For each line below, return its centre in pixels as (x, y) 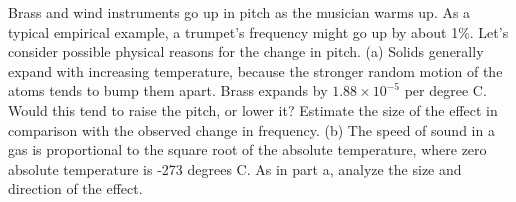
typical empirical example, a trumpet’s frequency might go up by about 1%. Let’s (258, 31)
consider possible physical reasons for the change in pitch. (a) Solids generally (246, 51)
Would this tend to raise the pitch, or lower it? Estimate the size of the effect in (253, 109)
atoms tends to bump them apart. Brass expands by (168, 90)
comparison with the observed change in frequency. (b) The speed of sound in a (251, 129)
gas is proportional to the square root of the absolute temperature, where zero (247, 149)
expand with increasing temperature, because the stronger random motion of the (255, 70)
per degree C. (445, 90)
